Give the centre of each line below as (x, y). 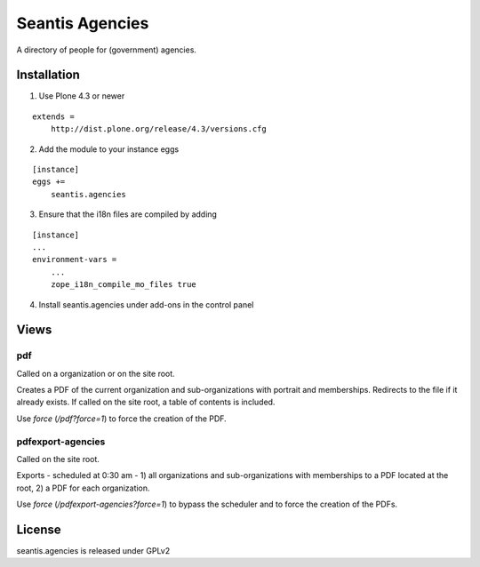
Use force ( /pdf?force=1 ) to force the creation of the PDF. (121, 419)
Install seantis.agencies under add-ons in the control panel (146, 304)
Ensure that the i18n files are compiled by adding (128, 214)
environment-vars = (75, 260)
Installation (48, 75)
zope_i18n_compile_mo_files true (124, 285)
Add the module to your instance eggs (109, 149)
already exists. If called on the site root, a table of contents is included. (146, 402)
